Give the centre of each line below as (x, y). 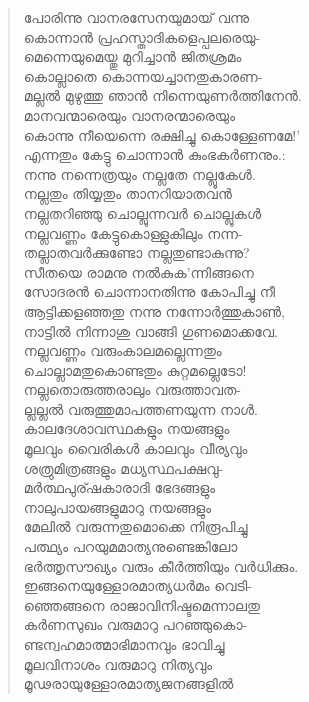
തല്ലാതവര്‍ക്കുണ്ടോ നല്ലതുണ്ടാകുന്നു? (136, 252)
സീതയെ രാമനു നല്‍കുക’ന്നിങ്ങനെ (138, 271)
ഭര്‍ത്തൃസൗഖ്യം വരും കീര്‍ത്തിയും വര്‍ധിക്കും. (161, 565)
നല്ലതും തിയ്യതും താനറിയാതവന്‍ (127, 193)
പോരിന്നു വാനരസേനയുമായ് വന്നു (136, 17)
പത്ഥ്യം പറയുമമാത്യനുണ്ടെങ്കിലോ (130, 546)
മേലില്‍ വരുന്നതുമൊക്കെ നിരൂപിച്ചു (135, 526)
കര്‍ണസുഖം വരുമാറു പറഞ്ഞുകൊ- (135, 624)
